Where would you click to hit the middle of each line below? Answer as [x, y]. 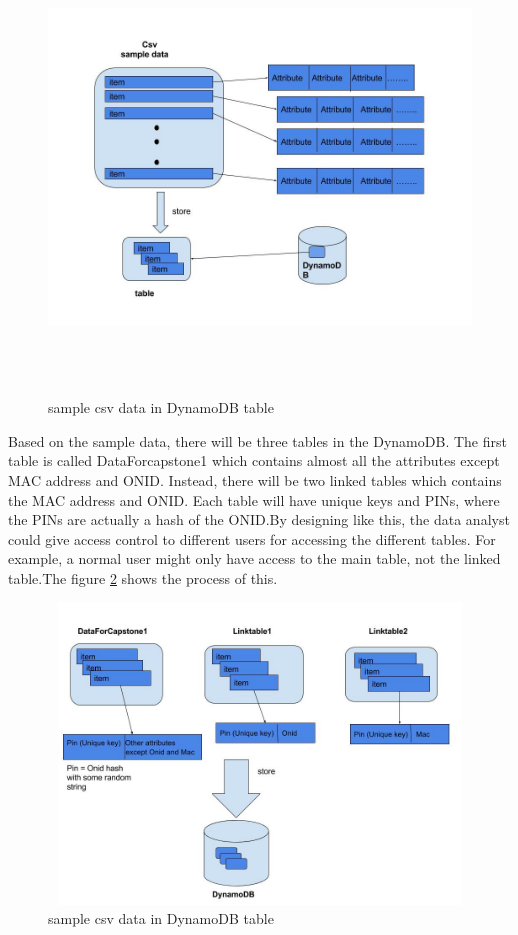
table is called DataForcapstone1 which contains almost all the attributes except [254, 460]
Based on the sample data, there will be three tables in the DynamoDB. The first [257, 440]
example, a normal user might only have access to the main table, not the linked [254, 558]
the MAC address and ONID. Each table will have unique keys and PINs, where [254, 499]
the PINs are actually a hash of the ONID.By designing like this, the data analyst [259, 519]
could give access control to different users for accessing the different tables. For [252, 538]
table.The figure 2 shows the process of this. [143, 577]
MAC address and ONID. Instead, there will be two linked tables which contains [255, 479]
